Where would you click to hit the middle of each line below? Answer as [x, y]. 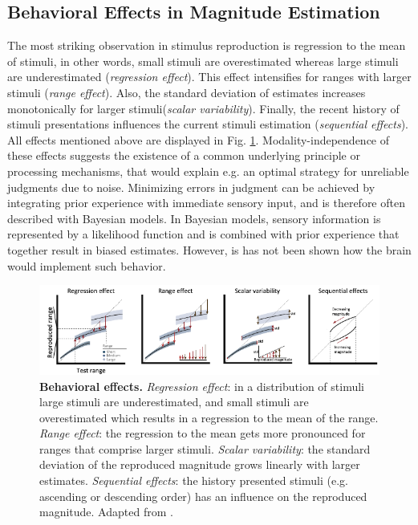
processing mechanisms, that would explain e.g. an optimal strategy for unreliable [208, 171]
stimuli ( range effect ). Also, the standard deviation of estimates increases [187, 92]
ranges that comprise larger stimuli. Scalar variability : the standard [205, 448]
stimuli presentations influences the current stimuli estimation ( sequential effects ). [208, 124]
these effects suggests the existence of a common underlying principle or [184, 155]
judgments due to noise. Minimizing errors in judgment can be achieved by [191, 187]
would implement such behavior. [87, 265]
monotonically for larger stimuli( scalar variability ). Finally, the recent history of [203, 108]
